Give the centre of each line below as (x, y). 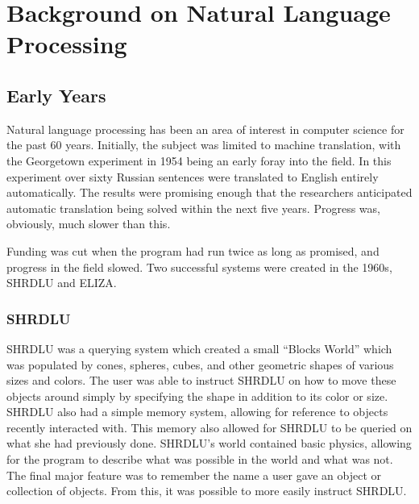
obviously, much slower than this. (89, 224)
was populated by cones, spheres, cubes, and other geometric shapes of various (200, 364)
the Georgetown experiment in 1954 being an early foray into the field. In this (199, 160)
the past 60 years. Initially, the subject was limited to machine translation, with (204, 145)
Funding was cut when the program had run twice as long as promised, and (193, 250)
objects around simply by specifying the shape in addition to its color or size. (197, 396)
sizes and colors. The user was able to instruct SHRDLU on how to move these (201, 380)
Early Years (56, 95)
